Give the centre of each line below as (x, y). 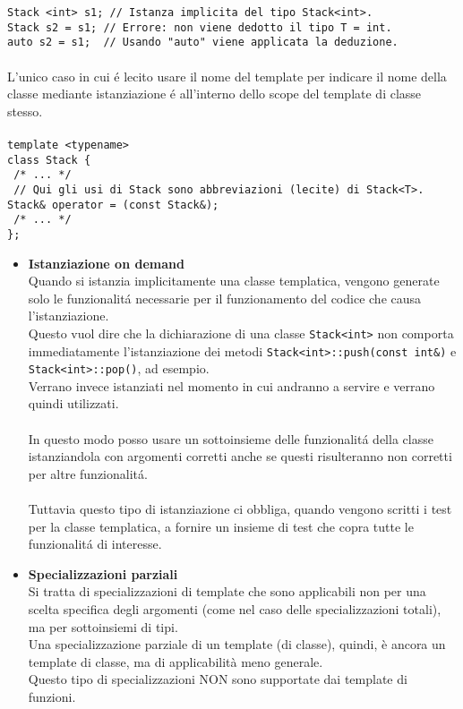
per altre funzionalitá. (88, 473)
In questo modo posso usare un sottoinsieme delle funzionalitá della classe (231, 438)
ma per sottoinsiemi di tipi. (103, 626)
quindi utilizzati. (73, 403)
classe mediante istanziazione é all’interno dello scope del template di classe (214, 94)
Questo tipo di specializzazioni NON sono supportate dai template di (218, 679)
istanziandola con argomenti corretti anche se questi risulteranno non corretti (240, 456)
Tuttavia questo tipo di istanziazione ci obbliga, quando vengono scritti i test (240, 509)
